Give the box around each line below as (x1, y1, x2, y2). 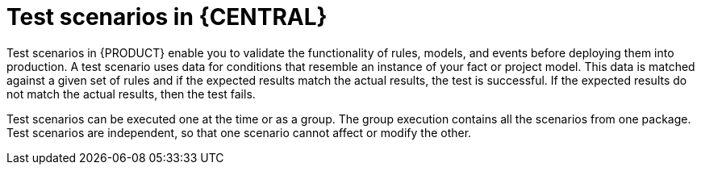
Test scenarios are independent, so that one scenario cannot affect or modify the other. (6, 125, 472, 140)
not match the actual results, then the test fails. (6, 86, 256, 101)
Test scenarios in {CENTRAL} (6, 3, 328, 31)
